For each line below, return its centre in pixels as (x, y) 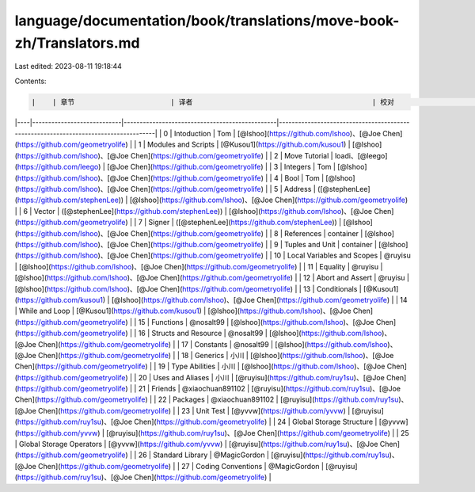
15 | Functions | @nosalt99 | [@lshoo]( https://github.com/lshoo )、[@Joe (256, 322)
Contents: (30, 81)
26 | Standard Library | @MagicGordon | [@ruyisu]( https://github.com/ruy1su (264, 455)
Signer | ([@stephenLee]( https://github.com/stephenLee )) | (245, 223)
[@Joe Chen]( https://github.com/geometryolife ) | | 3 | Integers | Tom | (222, 167)
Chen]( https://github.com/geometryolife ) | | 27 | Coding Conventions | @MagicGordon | (181, 466)
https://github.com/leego (58, 167)
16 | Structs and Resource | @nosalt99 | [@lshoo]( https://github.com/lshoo (260, 334)
